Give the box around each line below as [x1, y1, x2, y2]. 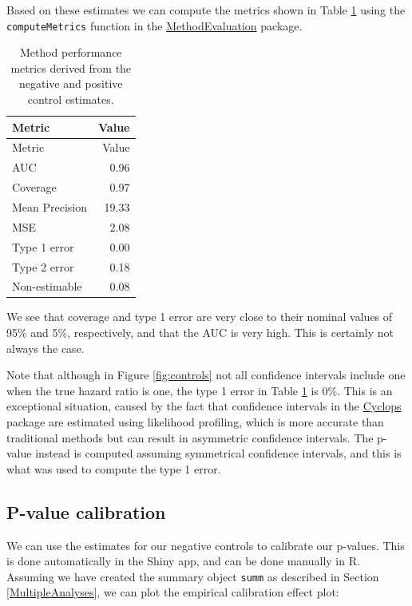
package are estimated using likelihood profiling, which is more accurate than [6, 414, 384, 430]
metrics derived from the [10, 59, 132, 76]
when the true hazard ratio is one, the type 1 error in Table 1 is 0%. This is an [6, 382, 393, 398]
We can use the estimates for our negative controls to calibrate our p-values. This [6, 537, 405, 553]
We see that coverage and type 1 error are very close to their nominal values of [6, 308, 393, 325]
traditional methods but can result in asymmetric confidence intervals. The [6, 429, 374, 446]
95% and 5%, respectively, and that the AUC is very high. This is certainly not [6, 324, 394, 341]
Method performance [19, 44, 122, 61]
